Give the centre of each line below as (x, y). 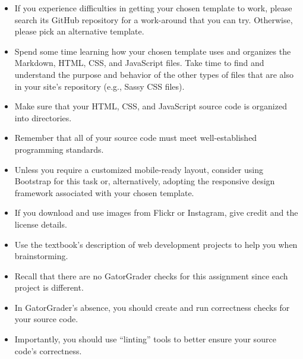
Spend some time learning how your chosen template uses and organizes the (153, 51)
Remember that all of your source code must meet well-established (136, 138)
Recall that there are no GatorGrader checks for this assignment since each (151, 275)
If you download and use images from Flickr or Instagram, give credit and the (156, 212)
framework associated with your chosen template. (104, 192)
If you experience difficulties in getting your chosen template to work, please (153, 8)
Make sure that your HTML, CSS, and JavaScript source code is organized (151, 106)
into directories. (43, 117)
